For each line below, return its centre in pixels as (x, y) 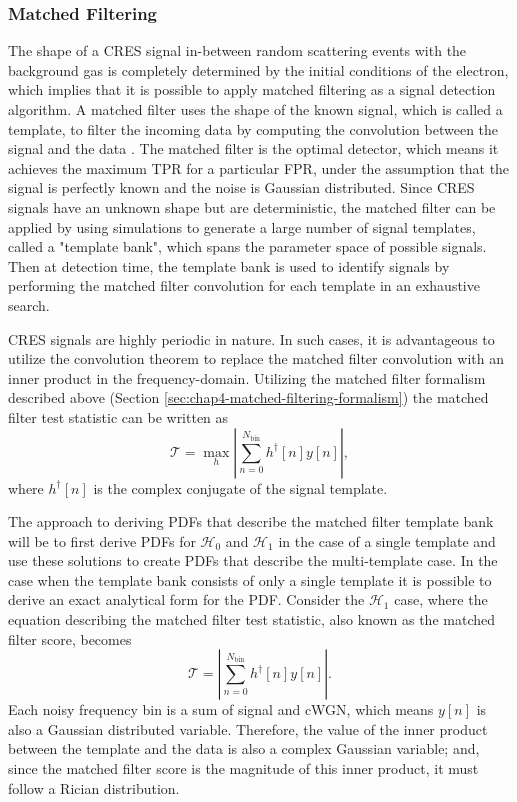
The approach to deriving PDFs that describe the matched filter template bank (251, 521)
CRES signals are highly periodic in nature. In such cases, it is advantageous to (251, 338)
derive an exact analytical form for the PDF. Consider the (186, 599)
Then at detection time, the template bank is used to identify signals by (229, 265)
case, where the (441, 599)
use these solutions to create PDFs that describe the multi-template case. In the (253, 560)
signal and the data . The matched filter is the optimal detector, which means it (253, 148)
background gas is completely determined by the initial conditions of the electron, (258, 69)
